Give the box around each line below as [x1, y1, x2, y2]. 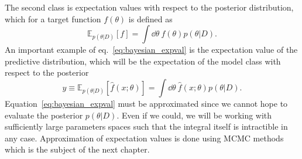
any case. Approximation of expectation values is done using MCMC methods [5, 131, 284, 144]
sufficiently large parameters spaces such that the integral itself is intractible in [5, 120, 288, 133]
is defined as [128, 12, 173, 25]
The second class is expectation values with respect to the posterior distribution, [5, 1, 294, 13]
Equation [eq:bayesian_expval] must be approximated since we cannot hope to [5, 97, 288, 109]
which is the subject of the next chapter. [5, 143, 150, 155]
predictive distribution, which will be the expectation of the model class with [5, 55, 281, 67]
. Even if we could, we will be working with [116, 109, 272, 121]
